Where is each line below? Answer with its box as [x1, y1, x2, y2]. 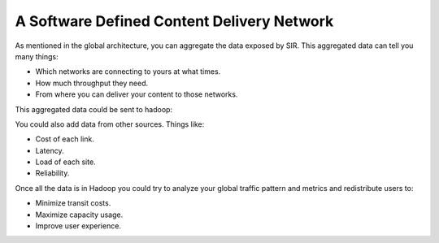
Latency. [35, 145, 64, 155]
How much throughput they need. [35, 78, 149, 88]
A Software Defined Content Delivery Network [15, 12, 334, 30]
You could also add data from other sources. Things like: [15, 119, 205, 129]
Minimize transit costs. [35, 198, 111, 208]
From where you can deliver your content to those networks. [35, 89, 238, 99]
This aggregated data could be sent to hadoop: [15, 104, 173, 114]
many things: [15, 51, 59, 61]
